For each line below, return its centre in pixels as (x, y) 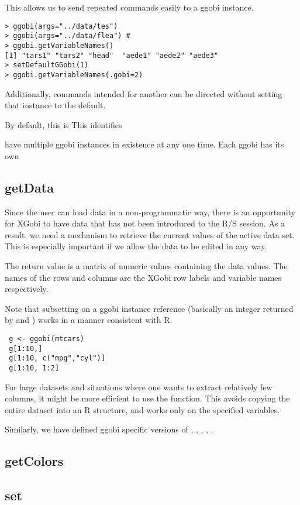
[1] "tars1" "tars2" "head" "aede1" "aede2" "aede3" (112, 55)
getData (29, 187)
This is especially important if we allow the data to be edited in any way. (136, 246)
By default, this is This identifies (63, 124)
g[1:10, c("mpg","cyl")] (57, 358)
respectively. (27, 289)
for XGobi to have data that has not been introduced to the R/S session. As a (145, 223)
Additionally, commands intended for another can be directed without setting (144, 93)
